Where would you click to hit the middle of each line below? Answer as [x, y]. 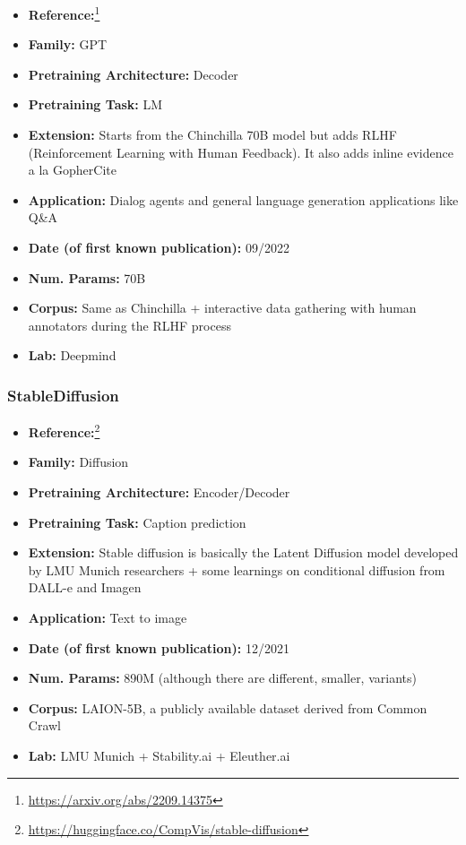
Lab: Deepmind [72, 355]
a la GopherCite [72, 170]
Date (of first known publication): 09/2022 [159, 247]
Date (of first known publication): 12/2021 [159, 647]
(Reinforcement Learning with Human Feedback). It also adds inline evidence [241, 152]
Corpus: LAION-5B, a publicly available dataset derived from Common [228, 707]
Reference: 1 [64, 13]
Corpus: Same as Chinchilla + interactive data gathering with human [222, 308]
